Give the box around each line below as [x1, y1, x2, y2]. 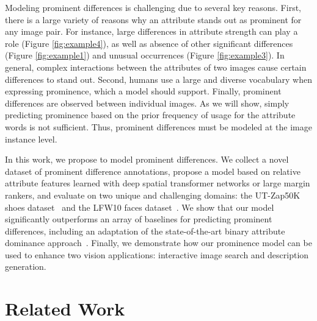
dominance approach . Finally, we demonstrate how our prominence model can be [5, 236, 312, 249]
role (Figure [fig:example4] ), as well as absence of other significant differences [5, 37, 293, 49]
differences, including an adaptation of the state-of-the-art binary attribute [5, 224, 285, 237]
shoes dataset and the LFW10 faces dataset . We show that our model [5, 200, 274, 213]
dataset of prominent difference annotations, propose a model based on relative [5, 164, 301, 177]
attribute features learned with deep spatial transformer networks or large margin [5, 177, 310, 189]
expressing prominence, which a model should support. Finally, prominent [5, 85, 282, 97]
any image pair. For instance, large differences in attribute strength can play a [5, 25, 298, 38]
